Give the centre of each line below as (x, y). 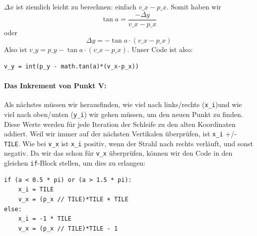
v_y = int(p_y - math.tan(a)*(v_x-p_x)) (72, 66)
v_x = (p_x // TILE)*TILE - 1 (68, 228)
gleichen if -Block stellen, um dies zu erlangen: (75, 163)
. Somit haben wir (194, 6)
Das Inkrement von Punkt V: (55, 86)
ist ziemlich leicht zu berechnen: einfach (76, 6)
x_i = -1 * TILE (45, 219)
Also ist (16, 49)
